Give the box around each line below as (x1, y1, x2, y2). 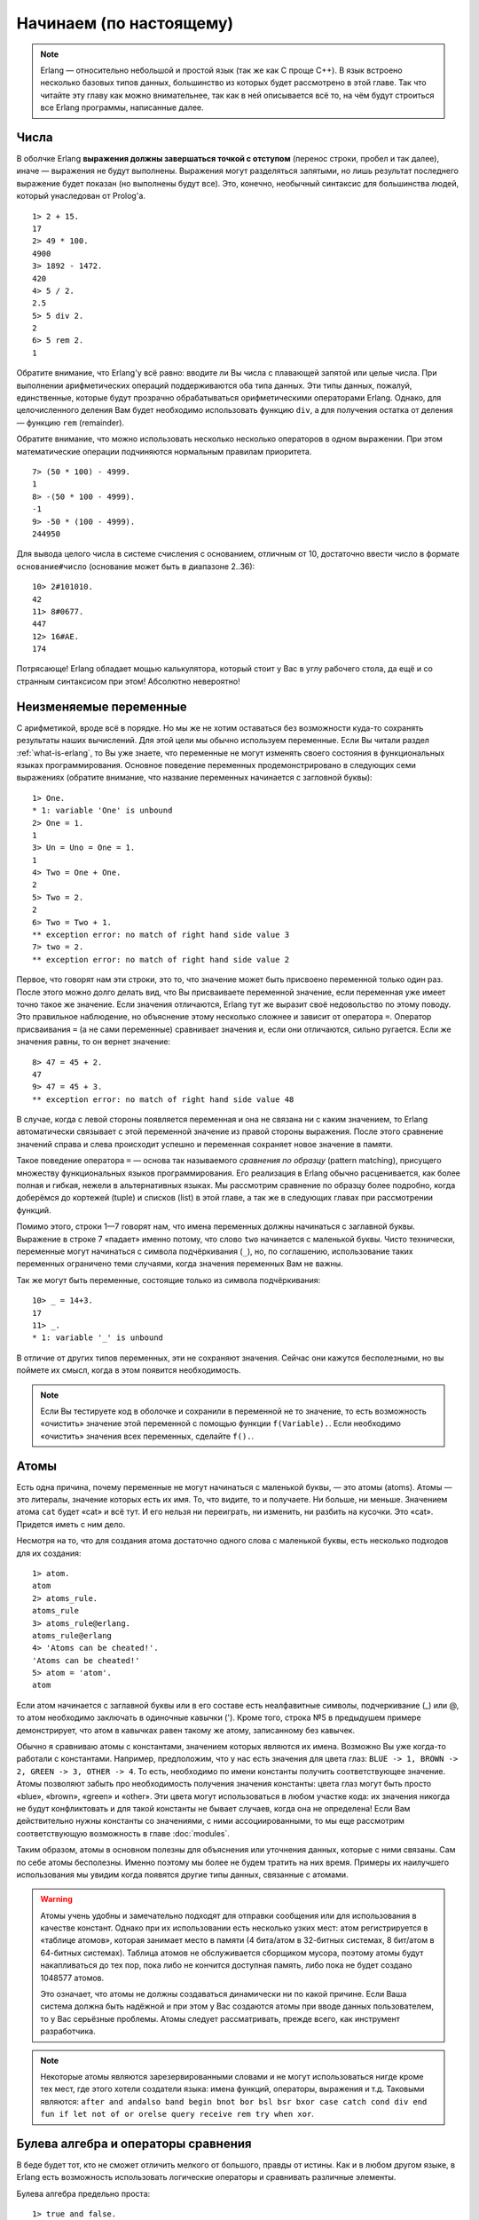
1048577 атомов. (40, 1972, 105, 1983)
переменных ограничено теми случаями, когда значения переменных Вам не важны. (16, 1258, 343, 1269)
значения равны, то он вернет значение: (16, 1036, 171, 1047)
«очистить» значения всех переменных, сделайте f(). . (40, 1431, 255, 1441)
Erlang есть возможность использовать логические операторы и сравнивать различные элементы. (16, 2172, 397, 2183)
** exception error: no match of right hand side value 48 (32, 1094, 294, 1105)
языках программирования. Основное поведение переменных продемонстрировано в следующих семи (16, 759, 417, 770)
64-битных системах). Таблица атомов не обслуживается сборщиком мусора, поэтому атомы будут (40, 1947, 424, 1958)
